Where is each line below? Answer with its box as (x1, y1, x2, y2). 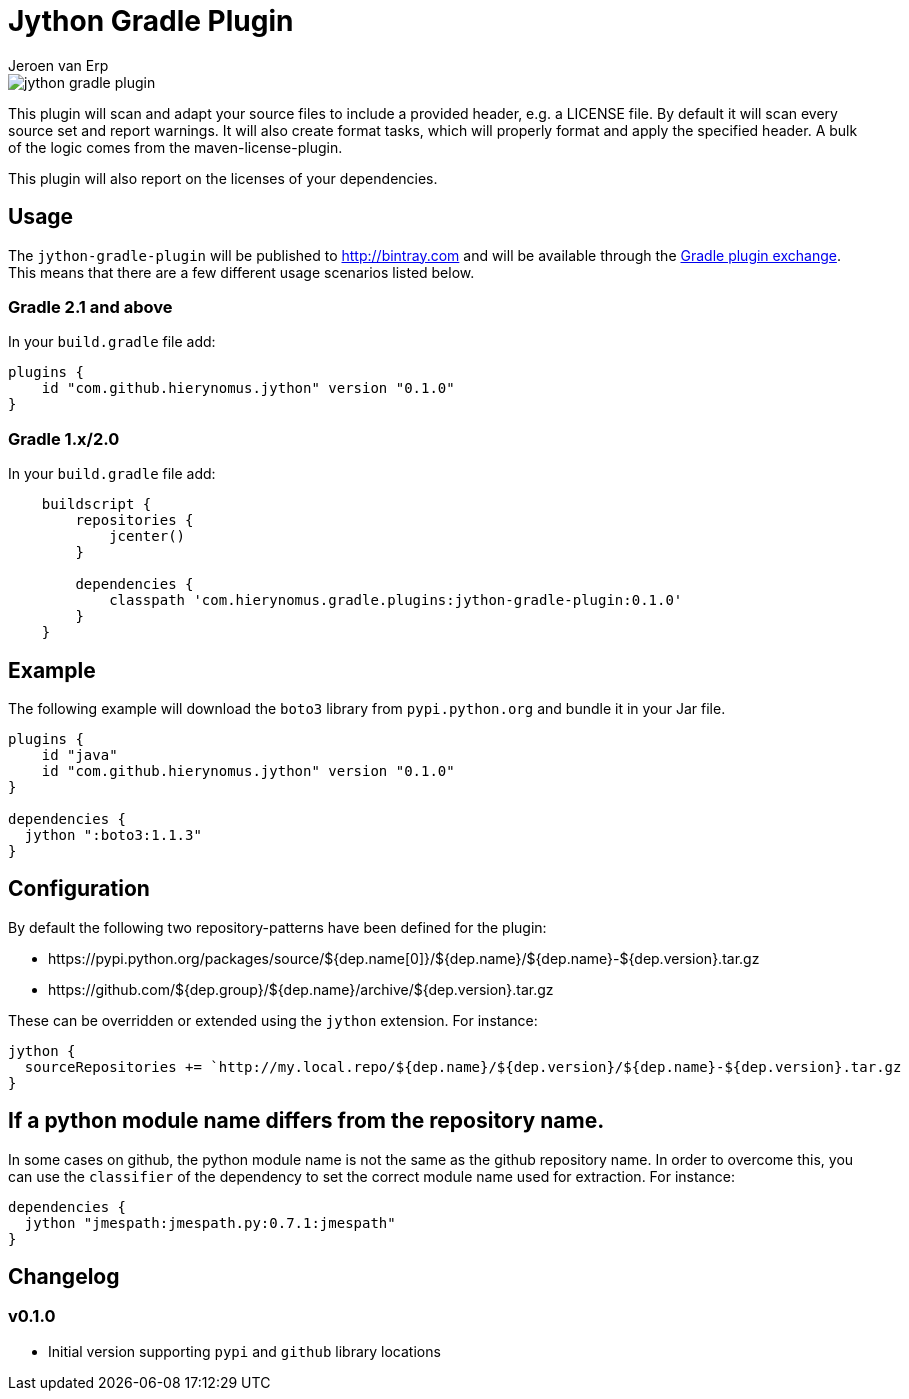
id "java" (41, 746, 118, 763)
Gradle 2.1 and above (8, 296, 173, 317)
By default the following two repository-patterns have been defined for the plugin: (8, 918, 547, 936)
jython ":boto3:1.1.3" (24, 826, 202, 843)
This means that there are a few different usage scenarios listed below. (8, 263, 475, 281)
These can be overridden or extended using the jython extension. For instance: (8, 1011, 538, 1029)
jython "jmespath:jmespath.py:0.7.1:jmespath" (24, 1214, 396, 1231)
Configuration (8, 876, 150, 902)
